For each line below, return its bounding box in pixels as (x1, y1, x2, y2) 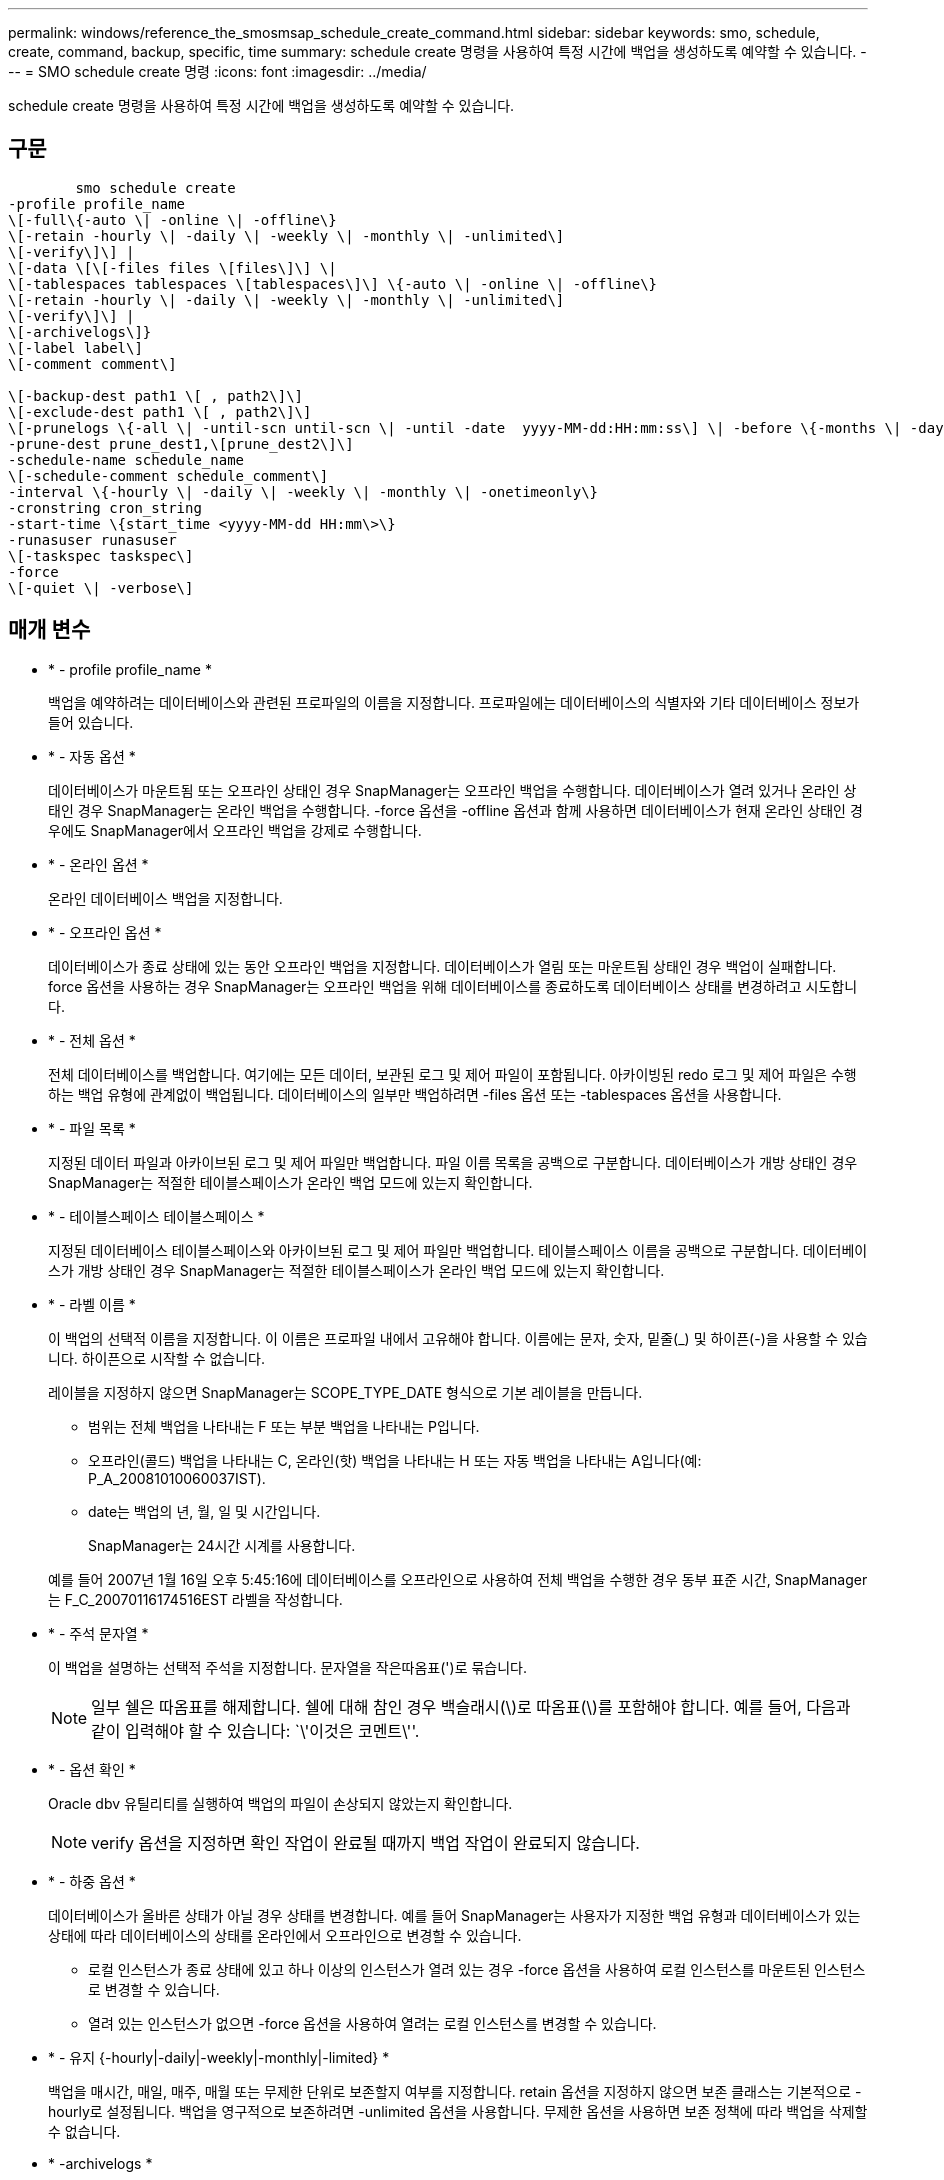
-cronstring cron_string (8, 499, 202, 516)
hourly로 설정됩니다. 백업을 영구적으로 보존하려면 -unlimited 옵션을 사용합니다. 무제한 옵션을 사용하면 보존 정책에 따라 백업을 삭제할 (48, 2102, 868, 2120)
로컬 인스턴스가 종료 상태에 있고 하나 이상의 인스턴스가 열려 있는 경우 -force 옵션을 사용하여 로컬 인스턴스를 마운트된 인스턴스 (88, 1960, 866, 1978)
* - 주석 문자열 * (48, 1624, 149, 1642)
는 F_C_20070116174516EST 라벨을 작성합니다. (48, 1590, 343, 1608)
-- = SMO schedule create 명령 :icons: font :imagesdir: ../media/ (8, 63, 427, 80)
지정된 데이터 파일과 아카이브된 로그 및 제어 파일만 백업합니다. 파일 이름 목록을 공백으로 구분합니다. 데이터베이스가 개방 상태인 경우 (48, 1153, 858, 1171)
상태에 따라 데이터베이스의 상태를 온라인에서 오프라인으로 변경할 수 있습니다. (48, 1926, 522, 1944)
